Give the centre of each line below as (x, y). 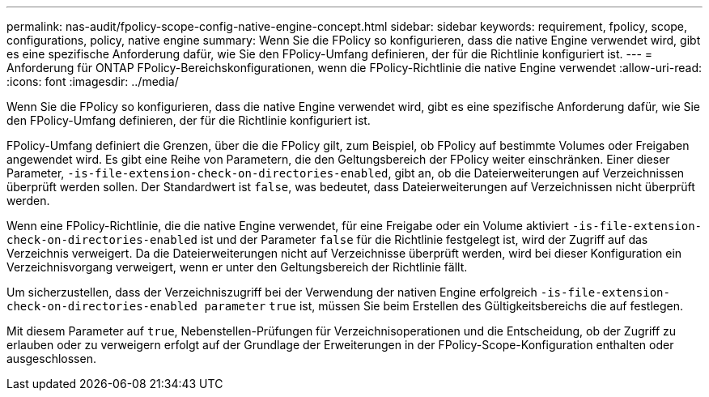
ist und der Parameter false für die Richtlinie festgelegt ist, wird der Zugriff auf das (424, 239)
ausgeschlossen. (51, 359)
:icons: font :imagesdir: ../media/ (93, 81)
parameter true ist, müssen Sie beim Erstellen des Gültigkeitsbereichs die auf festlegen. (444, 306)
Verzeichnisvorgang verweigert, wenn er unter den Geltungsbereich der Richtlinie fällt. (237, 267)
